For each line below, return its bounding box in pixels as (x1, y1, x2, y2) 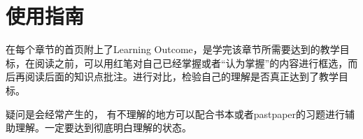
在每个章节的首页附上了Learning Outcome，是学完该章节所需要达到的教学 (6, 42, 340, 57)
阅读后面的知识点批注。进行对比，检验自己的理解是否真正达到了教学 (24, 69, 339, 84)
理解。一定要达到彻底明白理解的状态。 (15, 120, 192, 135)
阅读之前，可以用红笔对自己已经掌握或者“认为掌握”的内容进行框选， (34, 55, 348, 70)
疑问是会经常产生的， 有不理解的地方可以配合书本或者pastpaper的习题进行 (6, 106, 346, 121)
